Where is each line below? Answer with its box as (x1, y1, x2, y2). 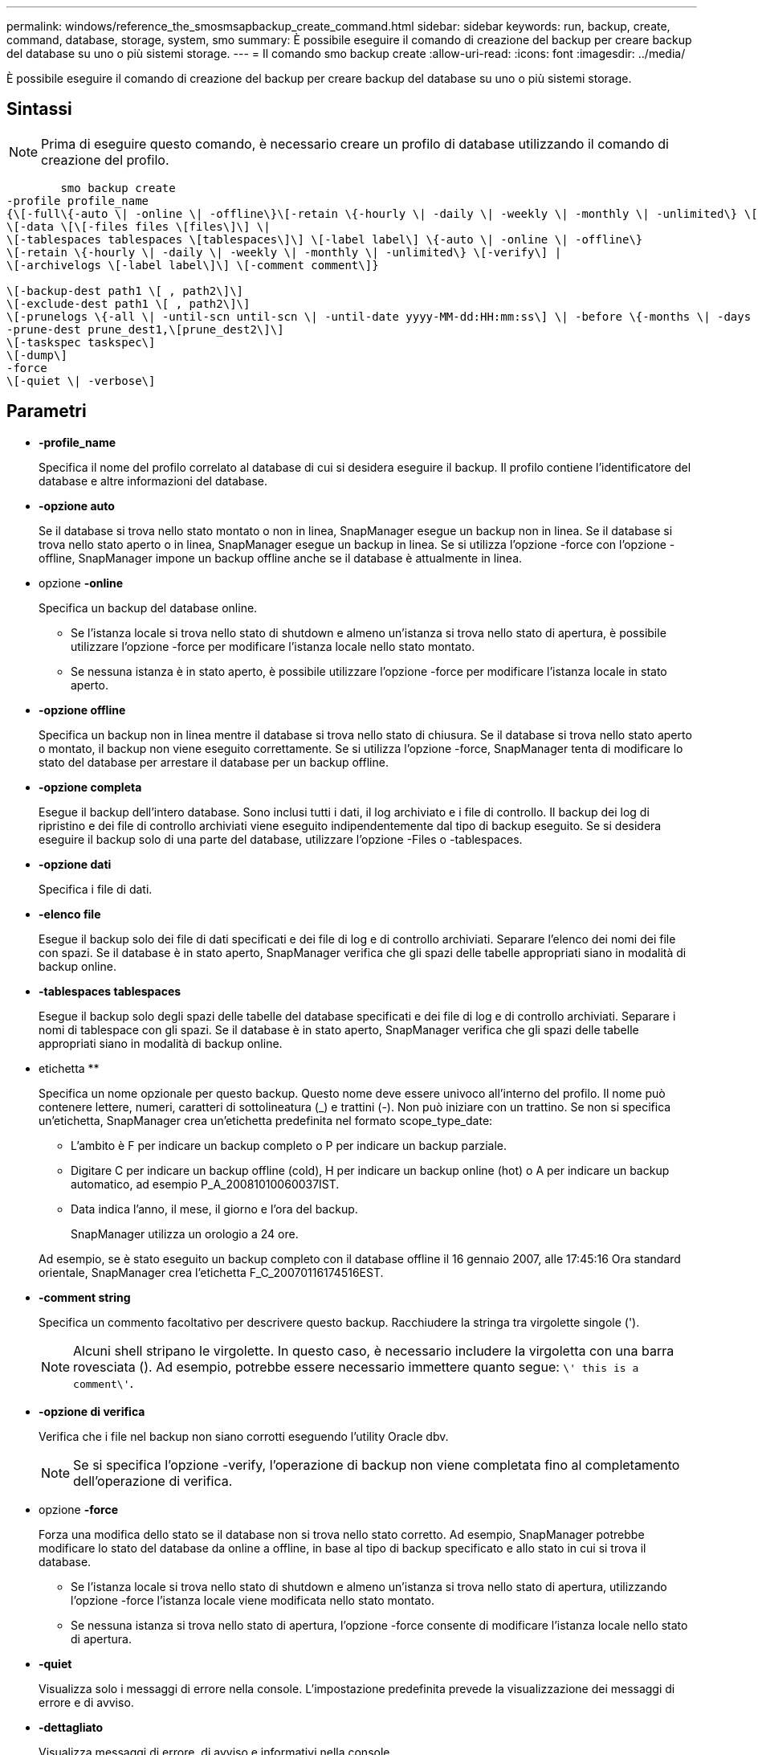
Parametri (6, 401, 87, 422)
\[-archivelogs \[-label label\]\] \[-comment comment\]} (6, 258, 379, 272)
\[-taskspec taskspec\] (6, 335, 156, 349)
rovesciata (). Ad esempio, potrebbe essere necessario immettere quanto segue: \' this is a (73, 1358, 639, 1375)
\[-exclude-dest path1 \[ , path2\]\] (6, 297, 251, 310)
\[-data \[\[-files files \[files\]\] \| (6, 219, 271, 233)
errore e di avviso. (39, 1695, 134, 1709)
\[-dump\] (6, 348, 67, 362)
